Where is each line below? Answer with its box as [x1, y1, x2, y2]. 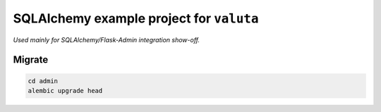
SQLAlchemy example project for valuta [13, 11, 259, 26]
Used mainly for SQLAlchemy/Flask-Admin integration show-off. [13, 35, 200, 44]
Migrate [13, 54, 49, 66]
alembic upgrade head [28, 87, 103, 94]
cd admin [28, 77, 59, 85]
